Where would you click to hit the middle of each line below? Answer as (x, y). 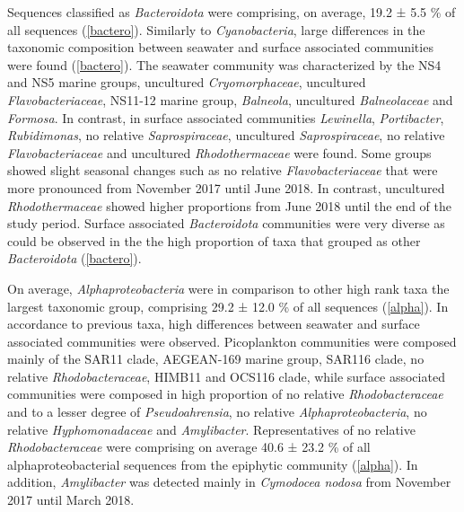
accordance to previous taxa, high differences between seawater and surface (214, 324)
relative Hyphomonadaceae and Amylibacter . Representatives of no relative (211, 429)
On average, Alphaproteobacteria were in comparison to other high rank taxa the (228, 288)
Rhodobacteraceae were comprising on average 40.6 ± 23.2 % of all (189, 447)
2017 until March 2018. (71, 500)
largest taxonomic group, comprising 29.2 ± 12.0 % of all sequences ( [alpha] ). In (228, 306)
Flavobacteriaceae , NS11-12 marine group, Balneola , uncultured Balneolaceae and (230, 99)
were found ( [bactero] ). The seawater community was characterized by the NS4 (224, 64)
